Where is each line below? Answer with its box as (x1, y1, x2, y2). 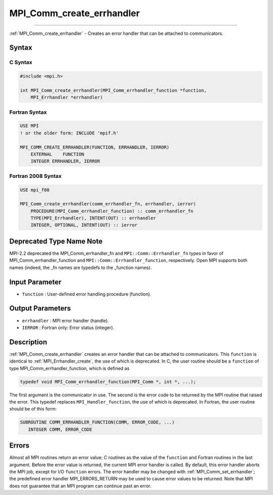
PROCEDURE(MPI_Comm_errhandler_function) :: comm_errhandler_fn (30, 208, 194, 214)
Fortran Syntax (9, 109, 47, 116)
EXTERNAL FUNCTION (30, 151, 84, 157)
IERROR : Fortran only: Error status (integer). (22, 324, 115, 331)
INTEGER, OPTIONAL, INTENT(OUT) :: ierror (30, 222, 138, 228)
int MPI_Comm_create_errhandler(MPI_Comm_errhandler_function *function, (20, 87, 207, 93)
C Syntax (9, 59, 32, 66)
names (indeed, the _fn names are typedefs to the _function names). (9, 264, 152, 271)
